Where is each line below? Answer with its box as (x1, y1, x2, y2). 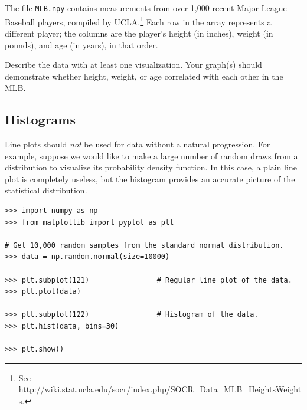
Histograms (5, 110, 76, 129)
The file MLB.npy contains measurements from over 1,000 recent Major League (5, 2, 287, 14)
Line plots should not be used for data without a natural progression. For (5, 138, 270, 150)
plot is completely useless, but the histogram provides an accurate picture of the (5, 172, 295, 185)
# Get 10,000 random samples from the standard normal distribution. (5, 241, 284, 250)
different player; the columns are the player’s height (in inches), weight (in (5, 27, 273, 39)
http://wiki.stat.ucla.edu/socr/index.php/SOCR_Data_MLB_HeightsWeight (18, 383, 302, 395)
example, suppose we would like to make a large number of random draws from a (5, 149, 298, 162)
